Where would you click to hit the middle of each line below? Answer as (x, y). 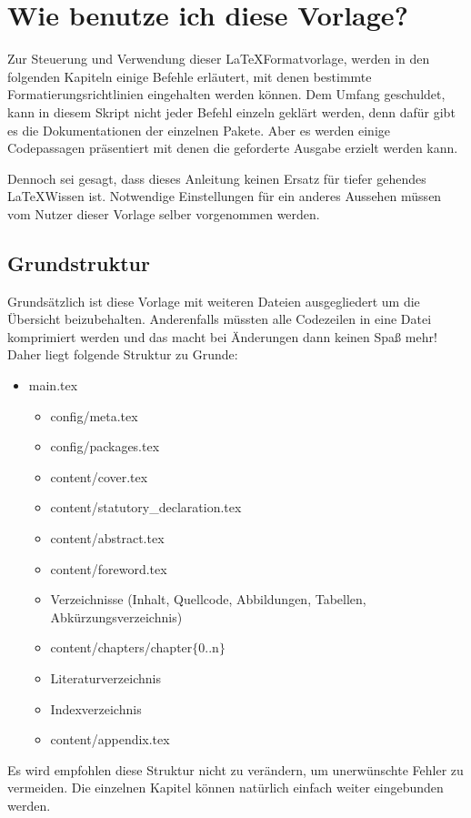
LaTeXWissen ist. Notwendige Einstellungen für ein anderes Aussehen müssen (225, 196)
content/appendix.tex (110, 739)
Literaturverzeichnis (105, 677)
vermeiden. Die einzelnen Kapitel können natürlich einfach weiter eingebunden (225, 788)
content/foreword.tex (109, 568)
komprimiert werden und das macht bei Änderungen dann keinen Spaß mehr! (222, 336)
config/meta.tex (94, 415)
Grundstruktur (79, 263)
